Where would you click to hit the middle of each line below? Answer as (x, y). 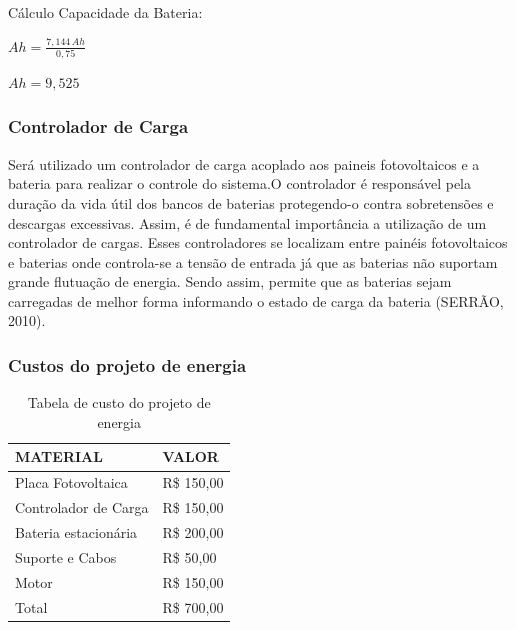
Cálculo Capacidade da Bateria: (105, 12)
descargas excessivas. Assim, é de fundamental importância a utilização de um (247, 222)
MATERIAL (59, 456)
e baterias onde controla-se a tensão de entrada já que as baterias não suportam (253, 261)
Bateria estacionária (76, 532)
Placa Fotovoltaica (71, 482)
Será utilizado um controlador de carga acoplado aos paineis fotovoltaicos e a (244, 163)
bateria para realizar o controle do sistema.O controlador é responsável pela (239, 183)
